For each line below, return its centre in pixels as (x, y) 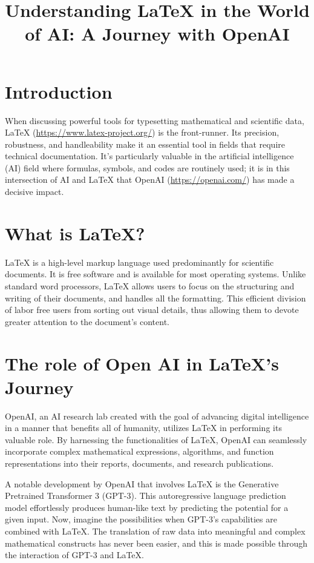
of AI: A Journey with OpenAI (157, 34)
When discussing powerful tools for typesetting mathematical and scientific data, (155, 120)
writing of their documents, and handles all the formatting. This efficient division (155, 298)
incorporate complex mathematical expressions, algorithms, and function (139, 451)
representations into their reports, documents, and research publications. (139, 463)
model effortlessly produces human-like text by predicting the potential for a (147, 507)
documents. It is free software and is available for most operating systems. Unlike (155, 274)
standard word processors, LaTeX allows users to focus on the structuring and (150, 285)
